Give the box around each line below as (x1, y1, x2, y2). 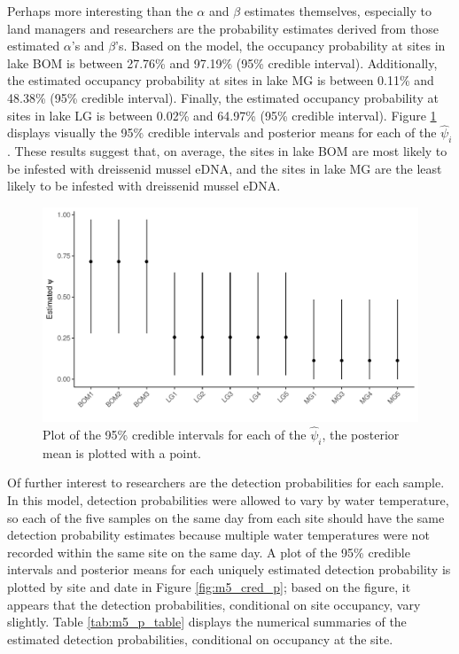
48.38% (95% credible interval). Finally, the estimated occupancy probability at (7, 88, 439, 106)
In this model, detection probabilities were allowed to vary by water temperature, (7, 490, 449, 509)
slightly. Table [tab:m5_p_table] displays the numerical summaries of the (7, 612, 407, 631)
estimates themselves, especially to (244, 2, 432, 19)
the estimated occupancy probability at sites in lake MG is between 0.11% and (7, 71, 434, 90)
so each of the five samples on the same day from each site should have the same (7, 508, 445, 526)
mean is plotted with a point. (43, 443, 201, 462)
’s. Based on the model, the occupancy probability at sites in (115, 36, 446, 55)
